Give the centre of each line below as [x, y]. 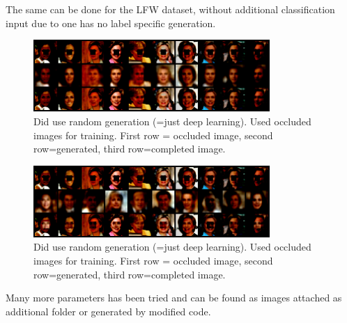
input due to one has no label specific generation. [111, 23]
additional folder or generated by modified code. [108, 311]
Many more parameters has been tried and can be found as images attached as [174, 298]
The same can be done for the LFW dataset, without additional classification [170, 9]
